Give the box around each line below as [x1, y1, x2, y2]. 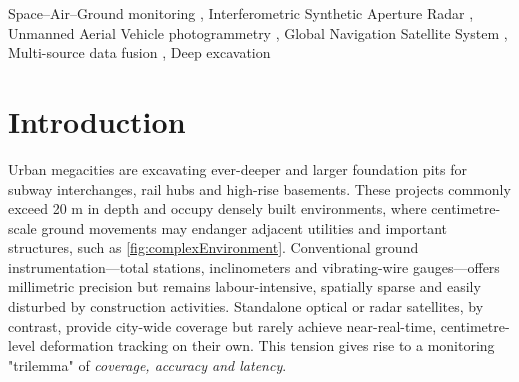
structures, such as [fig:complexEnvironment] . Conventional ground [8, 237, 419, 258]
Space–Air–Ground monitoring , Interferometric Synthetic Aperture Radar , [8, 3, 474, 23]
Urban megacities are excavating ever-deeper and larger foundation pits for [8, 158, 467, 179]
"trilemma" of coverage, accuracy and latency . [8, 354, 287, 375]
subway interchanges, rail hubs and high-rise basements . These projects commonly [8, 178, 511, 199]
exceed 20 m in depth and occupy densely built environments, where [8, 198, 427, 219]
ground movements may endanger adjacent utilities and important [41, 217, 448, 238]
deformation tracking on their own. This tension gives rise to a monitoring [39, 335, 495, 356]
